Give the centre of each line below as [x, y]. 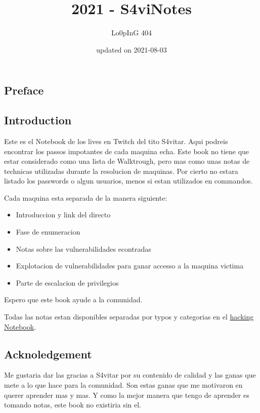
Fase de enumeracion [48, 232]
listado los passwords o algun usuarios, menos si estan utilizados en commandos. [128, 181]
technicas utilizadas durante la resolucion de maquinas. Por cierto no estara [121, 171]
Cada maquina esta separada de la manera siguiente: [86, 197]
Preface [24, 90]
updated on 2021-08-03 [132, 49]
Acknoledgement [48, 354]
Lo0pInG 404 [132, 33]
